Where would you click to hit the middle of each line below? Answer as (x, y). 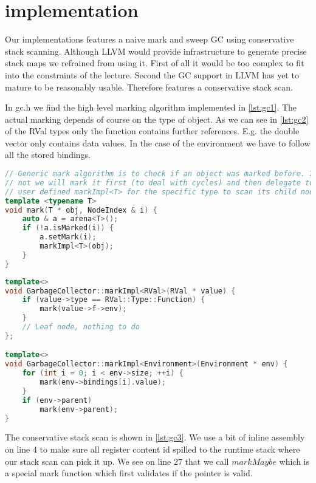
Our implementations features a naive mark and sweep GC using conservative (149, 39)
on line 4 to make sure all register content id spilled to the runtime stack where (153, 449)
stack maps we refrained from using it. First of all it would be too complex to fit (155, 63)
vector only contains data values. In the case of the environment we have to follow (158, 142)
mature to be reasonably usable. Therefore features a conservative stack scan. (149, 87)
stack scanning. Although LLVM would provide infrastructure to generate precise (156, 51)
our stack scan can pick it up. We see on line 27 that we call (117, 461)
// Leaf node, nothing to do (81, 327)
